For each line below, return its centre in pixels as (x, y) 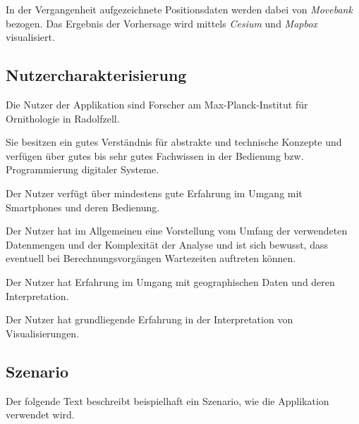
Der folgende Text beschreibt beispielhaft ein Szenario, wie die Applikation (168, 400)
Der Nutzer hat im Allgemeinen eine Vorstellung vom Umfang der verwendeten (177, 231)
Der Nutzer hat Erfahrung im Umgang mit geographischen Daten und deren (170, 281)
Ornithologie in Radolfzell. (63, 118)
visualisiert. (30, 37)
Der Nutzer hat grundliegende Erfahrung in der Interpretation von (150, 319)
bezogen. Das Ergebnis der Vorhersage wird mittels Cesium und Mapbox (162, 23)
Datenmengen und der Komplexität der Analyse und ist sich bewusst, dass (167, 244)
